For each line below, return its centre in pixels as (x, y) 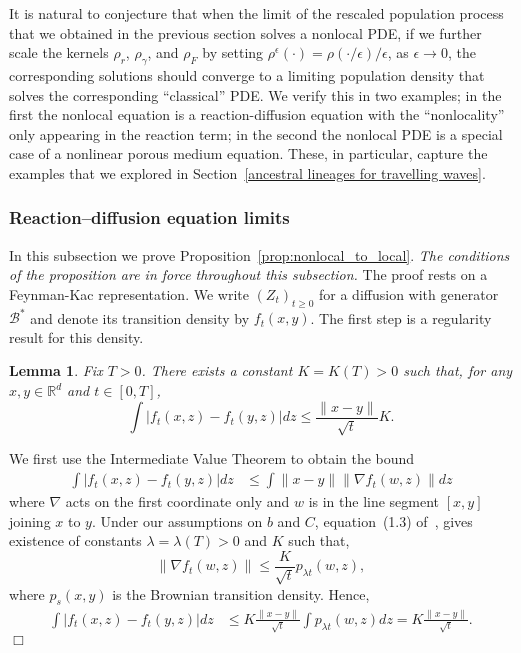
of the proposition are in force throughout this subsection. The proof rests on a (248, 274)
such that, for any (458, 370)
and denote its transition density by (140, 317)
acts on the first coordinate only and (177, 501)
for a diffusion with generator (409, 293)
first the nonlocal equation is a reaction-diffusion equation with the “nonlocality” (257, 114)
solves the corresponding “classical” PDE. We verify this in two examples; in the (255, 94)
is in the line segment (374, 501)
